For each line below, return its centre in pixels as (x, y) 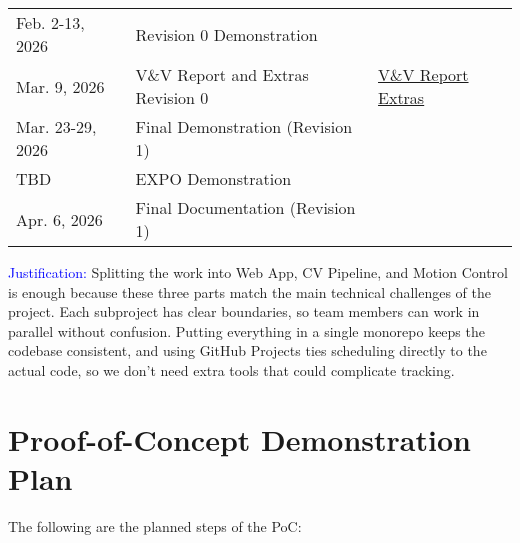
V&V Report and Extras (222, 74)
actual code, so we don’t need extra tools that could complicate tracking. (231, 369)
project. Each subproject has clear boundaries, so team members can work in (244, 311)
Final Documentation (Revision (245, 207)
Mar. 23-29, (56, 126)
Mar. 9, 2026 (60, 86)
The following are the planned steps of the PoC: (155, 525)
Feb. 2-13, (50, 22)
